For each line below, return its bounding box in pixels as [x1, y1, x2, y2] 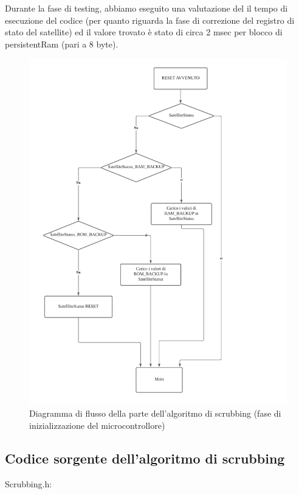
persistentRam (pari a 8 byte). [5, 37, 119, 50]
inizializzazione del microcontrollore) [29, 418, 165, 431]
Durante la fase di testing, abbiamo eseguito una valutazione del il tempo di [5, 2, 288, 14]
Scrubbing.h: [5, 477, 52, 490]
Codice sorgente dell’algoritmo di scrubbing [5, 448, 285, 467]
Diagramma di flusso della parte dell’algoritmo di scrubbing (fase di [29, 407, 281, 420]
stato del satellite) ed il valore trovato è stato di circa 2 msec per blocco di [5, 26, 283, 38]
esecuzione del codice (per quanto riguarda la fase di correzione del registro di [5, 13, 295, 26]
